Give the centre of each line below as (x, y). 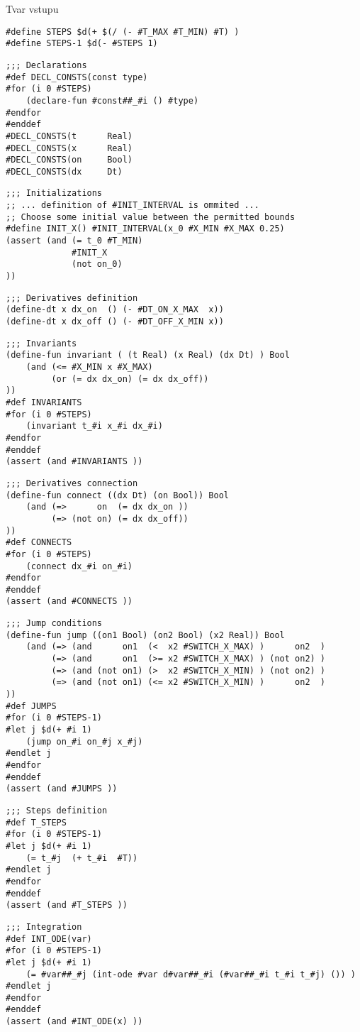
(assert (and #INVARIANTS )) (74, 462)
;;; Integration (44, 927)
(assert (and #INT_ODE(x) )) (74, 1022)
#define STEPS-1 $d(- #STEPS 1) (82, 44)
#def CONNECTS (39, 543)
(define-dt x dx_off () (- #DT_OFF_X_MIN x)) (115, 322)
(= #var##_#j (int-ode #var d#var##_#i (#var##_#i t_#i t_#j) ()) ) (191, 974)
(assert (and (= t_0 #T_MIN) (74, 241)
